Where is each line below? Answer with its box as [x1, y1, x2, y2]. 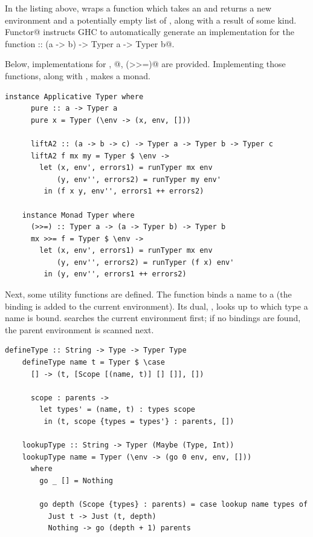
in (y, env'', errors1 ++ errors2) [44, 270, 187, 279]
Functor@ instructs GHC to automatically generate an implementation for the [5, 25, 294, 38]
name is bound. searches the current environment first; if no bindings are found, [5, 311, 301, 324]
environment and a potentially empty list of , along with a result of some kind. [5, 13, 297, 26]
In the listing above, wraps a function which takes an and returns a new [5, 2, 272, 14]
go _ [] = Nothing [39, 476, 113, 485]
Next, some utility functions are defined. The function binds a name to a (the [5, 288, 292, 301]
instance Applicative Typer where [5, 92, 144, 101]
